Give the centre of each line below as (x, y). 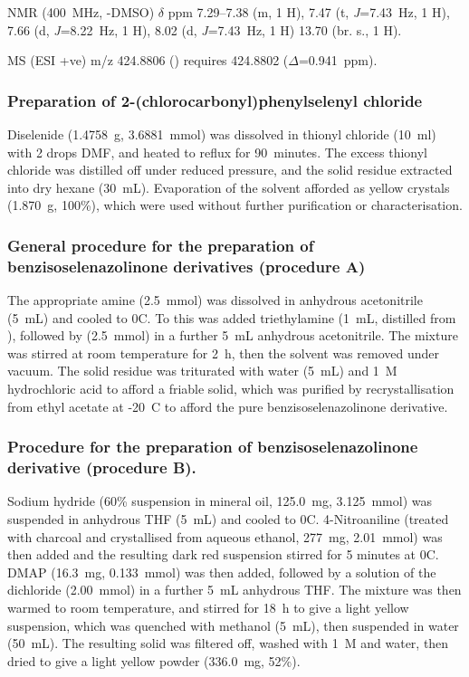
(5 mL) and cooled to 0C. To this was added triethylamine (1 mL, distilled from (232, 317)
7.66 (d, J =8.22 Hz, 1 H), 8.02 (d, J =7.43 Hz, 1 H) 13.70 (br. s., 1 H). (205, 29)
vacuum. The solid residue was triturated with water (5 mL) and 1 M (202, 371)
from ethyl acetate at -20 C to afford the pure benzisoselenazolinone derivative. (228, 406)
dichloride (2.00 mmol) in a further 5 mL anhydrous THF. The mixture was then (234, 590)
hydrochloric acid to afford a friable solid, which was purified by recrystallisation (231, 389)
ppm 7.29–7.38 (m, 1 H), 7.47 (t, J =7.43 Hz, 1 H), (309, 12)
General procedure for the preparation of (161, 245)
